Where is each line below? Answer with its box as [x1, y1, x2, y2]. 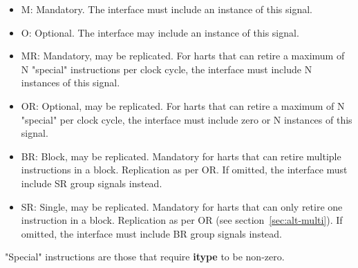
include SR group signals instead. [21, 175, 162, 190]
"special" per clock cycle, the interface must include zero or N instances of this [21, 112, 352, 126]
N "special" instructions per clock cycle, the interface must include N [21, 61, 312, 76]
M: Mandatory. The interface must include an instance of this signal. [21, 2, 312, 16]
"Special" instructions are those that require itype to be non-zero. [5, 249, 285, 264]
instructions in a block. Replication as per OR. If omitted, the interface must [21, 162, 348, 177]
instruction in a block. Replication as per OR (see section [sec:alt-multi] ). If [21, 213, 343, 227]
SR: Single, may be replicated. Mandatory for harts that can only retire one [21, 199, 343, 213]
